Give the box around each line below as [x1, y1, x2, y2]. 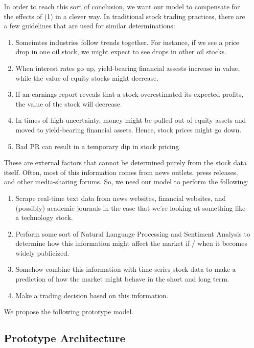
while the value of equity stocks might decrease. [15, 72, 159, 83]
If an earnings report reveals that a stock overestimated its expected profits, [15, 89, 244, 99]
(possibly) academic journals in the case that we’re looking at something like [15, 202, 246, 213]
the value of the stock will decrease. [15, 98, 122, 109]
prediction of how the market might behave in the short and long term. [15, 274, 229, 284]
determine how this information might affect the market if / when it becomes [15, 238, 247, 248]
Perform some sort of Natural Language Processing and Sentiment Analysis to [15, 228, 250, 239]
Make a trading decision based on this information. [15, 290, 169, 300]
